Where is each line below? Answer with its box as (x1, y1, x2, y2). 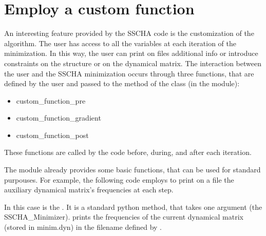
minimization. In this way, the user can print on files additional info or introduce (4, 48, 258, 58)
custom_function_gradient (16, 112, 101, 123)
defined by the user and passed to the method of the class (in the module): (4, 78, 240, 89)
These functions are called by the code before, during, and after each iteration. (4, 147, 252, 158)
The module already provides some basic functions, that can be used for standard (4, 164, 261, 175)
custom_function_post (16, 129, 89, 140)
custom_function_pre (16, 95, 86, 106)
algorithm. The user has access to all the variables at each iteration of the (4, 37, 236, 48)
